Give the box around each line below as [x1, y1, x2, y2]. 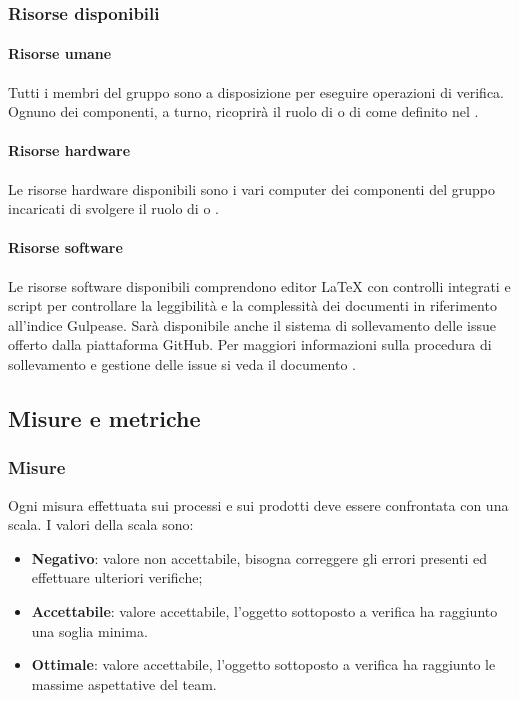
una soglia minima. [31, 620, 148, 641]
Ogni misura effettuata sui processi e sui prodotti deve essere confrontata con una [8, 494, 509, 515]
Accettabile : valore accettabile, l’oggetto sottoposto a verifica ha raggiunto [31, 600, 498, 621]
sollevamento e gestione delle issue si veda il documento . [8, 353, 356, 374]
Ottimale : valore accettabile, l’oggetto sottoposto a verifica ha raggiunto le [31, 654, 496, 675]
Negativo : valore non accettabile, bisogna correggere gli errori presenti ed [31, 547, 487, 568]
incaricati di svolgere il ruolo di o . [8, 198, 219, 219]
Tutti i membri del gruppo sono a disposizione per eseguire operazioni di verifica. [8, 81, 505, 102]
